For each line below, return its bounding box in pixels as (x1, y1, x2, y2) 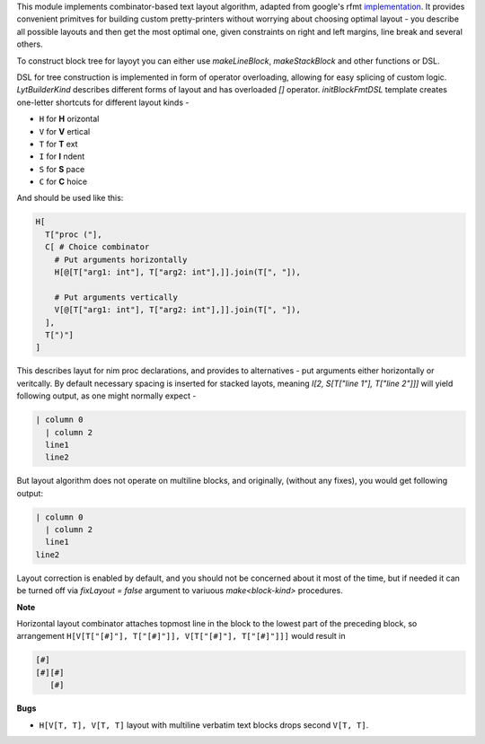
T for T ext (39, 138, 78, 149)
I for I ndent (39, 151, 85, 162)
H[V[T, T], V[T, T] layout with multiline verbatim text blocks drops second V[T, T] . (39, 719, 369, 731)
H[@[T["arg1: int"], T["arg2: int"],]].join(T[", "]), (54, 267, 301, 277)
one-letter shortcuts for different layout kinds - (16, 97, 190, 108)
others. (16, 39, 44, 49)
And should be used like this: (16, 193, 124, 204)
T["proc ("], (45, 229, 102, 240)
